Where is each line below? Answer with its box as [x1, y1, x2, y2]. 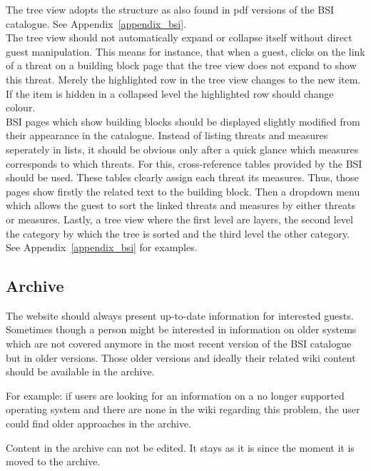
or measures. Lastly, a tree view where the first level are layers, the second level [6, 211, 353, 226]
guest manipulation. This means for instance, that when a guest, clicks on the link [6, 44, 365, 59]
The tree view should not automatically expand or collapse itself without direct [6, 30, 352, 45]
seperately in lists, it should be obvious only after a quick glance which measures [6, 141, 359, 156]
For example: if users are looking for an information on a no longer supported [6, 388, 345, 402]
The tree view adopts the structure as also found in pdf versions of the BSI [6, 2, 335, 16]
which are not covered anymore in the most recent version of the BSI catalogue [6, 336, 352, 351]
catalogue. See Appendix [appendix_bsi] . [6, 16, 186, 31]
